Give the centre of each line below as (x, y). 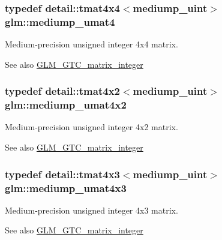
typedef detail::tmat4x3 (62, 174)
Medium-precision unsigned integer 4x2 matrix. (91, 127)
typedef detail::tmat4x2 (62, 91)
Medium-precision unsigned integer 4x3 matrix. (91, 210)
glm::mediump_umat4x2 (66, 105)
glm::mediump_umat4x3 (66, 187)
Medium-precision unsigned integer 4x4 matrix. (91, 44)
